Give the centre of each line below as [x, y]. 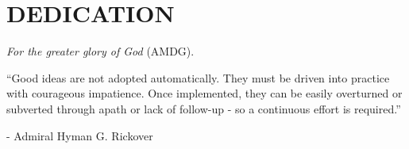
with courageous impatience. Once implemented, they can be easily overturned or [204, 93]
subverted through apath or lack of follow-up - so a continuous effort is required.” [204, 108]
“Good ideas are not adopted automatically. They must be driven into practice [198, 77]
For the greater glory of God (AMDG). [100, 51]
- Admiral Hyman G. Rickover [80, 135]
